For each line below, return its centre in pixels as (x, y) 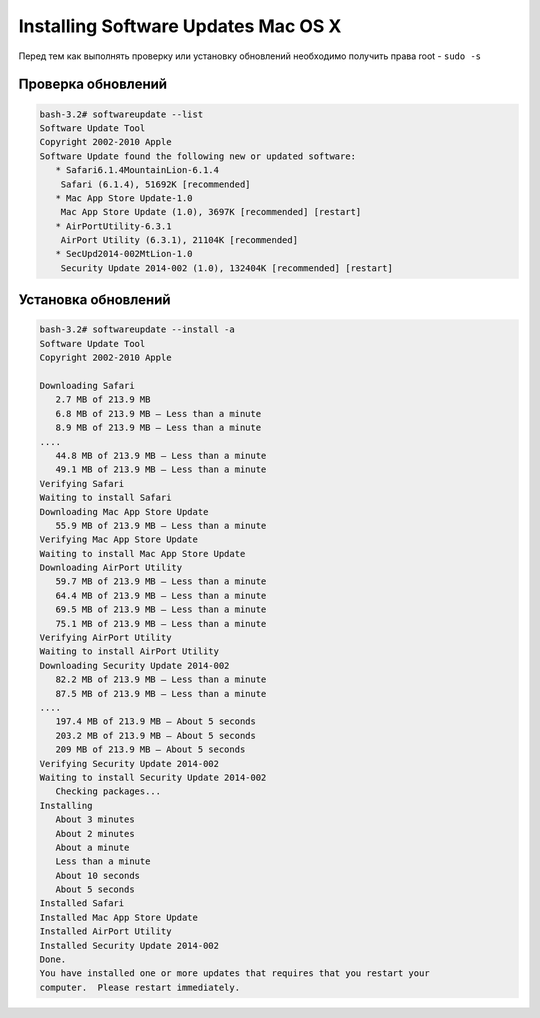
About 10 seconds (97, 875)
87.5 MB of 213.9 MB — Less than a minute (161, 693)
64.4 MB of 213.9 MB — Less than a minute (161, 595)
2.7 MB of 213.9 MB (103, 399)
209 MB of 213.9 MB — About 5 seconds (150, 749)
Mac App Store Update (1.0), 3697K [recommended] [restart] (211, 212)
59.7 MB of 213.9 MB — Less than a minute (161, 581)
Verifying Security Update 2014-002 (129, 763)
